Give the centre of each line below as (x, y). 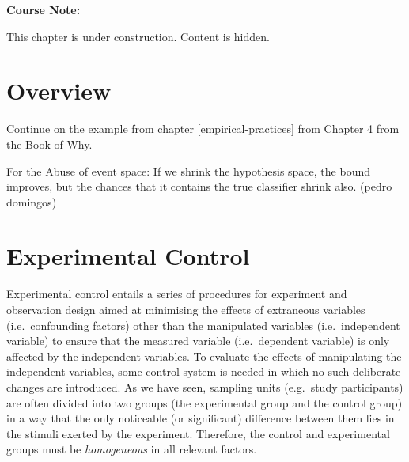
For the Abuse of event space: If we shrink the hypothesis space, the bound (188, 170)
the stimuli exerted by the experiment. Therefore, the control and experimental (198, 433)
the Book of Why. (49, 144)
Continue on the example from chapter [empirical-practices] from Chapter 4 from (203, 129)
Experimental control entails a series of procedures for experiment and (177, 294)
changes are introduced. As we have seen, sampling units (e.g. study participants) (205, 386)
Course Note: (44, 9)
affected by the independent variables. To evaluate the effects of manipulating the (204, 356)
